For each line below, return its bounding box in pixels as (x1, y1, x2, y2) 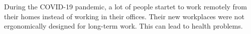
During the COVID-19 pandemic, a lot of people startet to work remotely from (4, 1, 247, 11)
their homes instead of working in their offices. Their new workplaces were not (4, 11, 244, 21)
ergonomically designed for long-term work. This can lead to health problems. (4, 21, 243, 31)
